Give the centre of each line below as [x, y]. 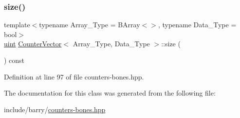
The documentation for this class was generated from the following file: [110, 93]
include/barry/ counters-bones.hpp [55, 109]
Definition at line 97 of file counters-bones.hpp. [74, 76]
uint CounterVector [33, 44]
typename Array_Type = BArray [90, 25]
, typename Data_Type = [197, 25]
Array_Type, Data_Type [111, 44]
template [17, 25]
